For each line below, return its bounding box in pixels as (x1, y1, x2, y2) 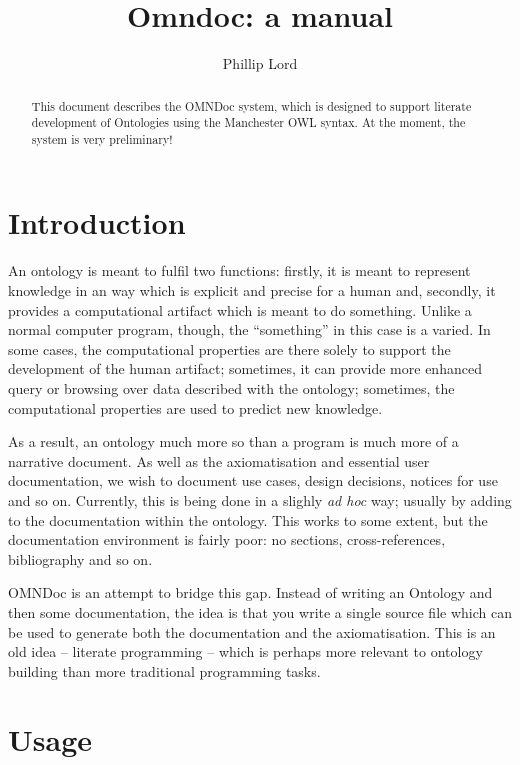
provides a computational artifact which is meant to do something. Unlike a (8, 299, 472, 320)
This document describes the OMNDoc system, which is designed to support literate (31, 97, 472, 114)
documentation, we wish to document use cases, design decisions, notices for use (8, 470, 498, 491)
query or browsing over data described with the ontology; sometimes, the (8, 377, 455, 398)
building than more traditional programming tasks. (8, 660, 321, 681)
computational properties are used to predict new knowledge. (8, 397, 383, 418)
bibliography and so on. (8, 548, 153, 569)
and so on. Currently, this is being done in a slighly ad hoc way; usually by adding (8, 489, 512, 510)
